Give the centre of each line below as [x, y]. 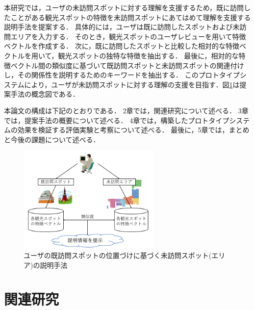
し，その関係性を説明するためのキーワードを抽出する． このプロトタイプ [122, 75]
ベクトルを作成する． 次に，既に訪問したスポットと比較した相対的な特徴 [122, 46]
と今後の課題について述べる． [52, 139]
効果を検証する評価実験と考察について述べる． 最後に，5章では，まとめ [133, 130]
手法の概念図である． [45, 94]
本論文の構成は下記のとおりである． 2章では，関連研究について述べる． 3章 [126, 110]
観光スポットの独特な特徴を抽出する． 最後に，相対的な [148, 55]
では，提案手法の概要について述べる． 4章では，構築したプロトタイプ [117, 120]
